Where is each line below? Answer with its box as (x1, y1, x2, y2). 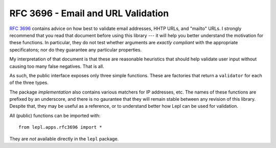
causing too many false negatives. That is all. (9, 63, 104, 69)
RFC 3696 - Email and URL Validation (9, 8, 169, 19)
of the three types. (9, 79, 49, 86)
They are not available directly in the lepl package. (9, 135, 119, 142)
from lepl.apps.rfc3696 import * (18, 125, 102, 130)
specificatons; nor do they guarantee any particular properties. (9, 46, 142, 53)
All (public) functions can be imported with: (9, 112, 101, 119)
